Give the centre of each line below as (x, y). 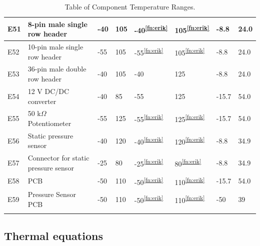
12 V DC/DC (48, 91)
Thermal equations (53, 236)
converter (42, 101)
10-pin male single (55, 47)
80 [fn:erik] (188, 163)
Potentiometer (49, 123)
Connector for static (58, 158)
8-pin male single (57, 24)
